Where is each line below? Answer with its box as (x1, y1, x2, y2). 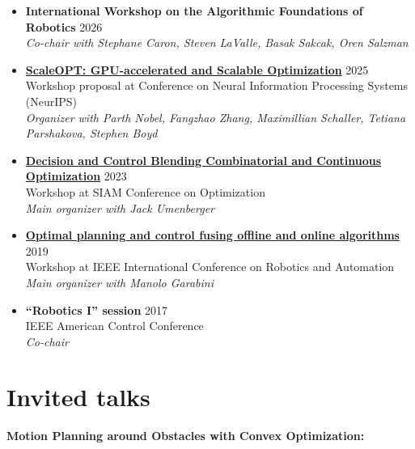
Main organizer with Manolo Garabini (25, 273, 214, 290)
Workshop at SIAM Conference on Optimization (25, 183, 265, 200)
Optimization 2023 (25, 167, 127, 184)
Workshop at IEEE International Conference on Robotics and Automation (25, 258, 395, 275)
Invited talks (6, 380, 150, 413)
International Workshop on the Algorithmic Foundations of (25, 2, 363, 19)
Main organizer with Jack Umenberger (25, 199, 214, 216)
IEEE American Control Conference (25, 317, 204, 334)
